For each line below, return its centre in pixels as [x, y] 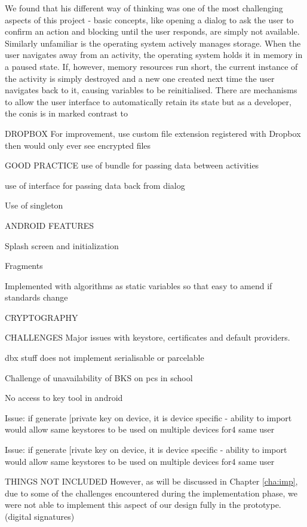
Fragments [24, 266]
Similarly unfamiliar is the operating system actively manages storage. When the [153, 43]
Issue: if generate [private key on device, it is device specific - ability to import [148, 417]
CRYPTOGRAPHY [42, 317]
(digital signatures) [40, 516]
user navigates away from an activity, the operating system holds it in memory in [154, 55]
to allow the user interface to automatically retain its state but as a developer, [148, 101]
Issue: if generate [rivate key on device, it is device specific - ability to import [146, 450]
